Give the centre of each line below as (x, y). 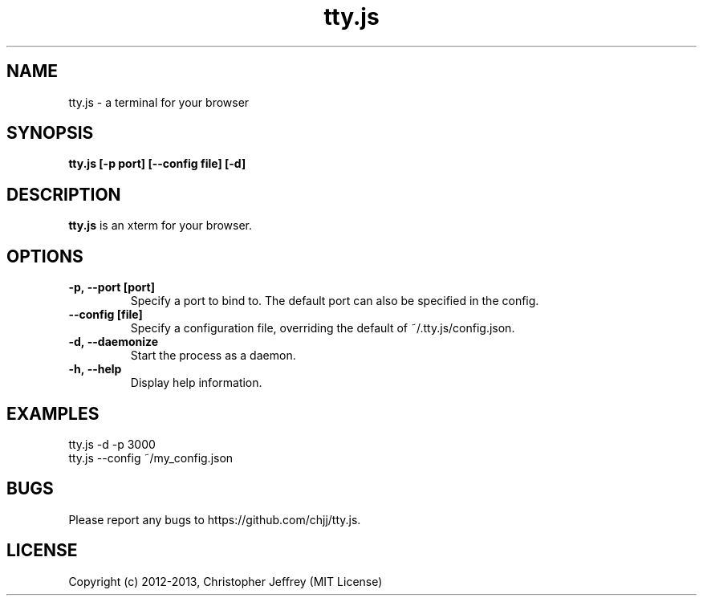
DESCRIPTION (64, 194)
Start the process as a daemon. (213, 356)
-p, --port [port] (112, 287)
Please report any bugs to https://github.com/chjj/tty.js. (215, 519)
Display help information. (196, 383)
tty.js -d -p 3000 (112, 444)
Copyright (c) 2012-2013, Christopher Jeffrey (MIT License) (226, 581)
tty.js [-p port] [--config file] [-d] (157, 164)
